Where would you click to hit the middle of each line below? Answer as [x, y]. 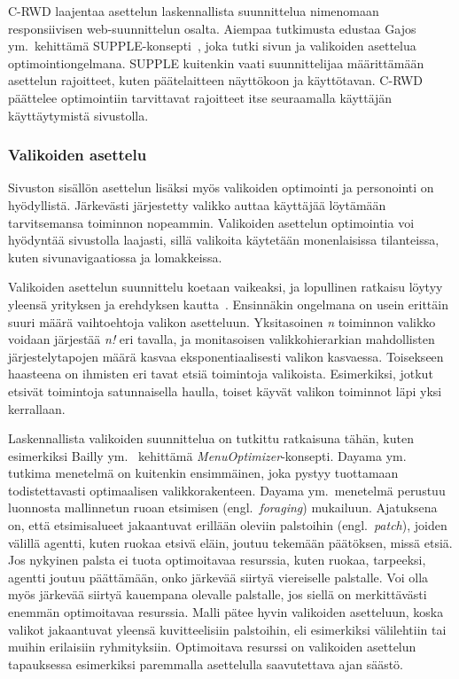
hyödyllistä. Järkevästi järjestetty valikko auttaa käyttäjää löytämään [197, 204]
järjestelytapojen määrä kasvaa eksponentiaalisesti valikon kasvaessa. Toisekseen [226, 356]
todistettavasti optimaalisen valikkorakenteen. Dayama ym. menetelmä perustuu [227, 490]
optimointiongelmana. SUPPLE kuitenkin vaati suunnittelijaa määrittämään [216, 62]
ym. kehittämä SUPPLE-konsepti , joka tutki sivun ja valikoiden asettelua [212, 46]
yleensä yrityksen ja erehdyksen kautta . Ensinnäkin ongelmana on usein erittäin [228, 304]
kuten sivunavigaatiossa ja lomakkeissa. [115, 257]
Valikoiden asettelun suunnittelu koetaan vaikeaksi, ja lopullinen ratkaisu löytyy [226, 287]
